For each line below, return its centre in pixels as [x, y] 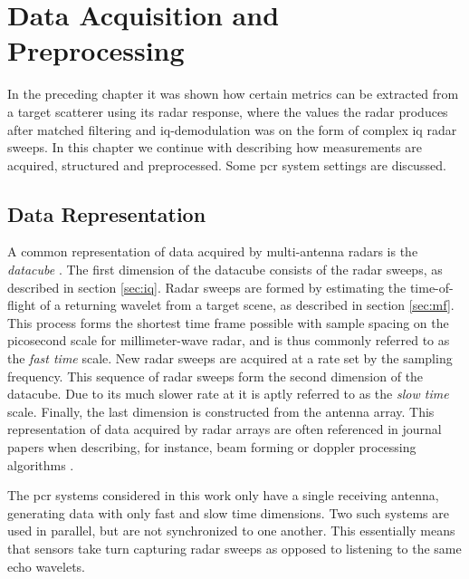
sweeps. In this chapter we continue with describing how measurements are [215, 147]
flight [22, 305]
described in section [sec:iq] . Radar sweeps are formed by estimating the [207, 287]
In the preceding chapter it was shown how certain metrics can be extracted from [233, 94]
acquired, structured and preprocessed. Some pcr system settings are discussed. [227, 164]
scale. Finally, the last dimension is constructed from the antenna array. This [221, 411]
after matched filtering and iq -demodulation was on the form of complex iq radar [232, 129]
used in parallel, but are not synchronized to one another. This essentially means [231, 531]
